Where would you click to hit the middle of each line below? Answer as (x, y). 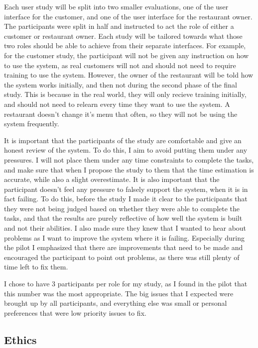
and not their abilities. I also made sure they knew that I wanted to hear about (125, 228)
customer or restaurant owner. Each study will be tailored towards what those (123, 36)
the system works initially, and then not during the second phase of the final (121, 84)
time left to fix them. (36, 267)
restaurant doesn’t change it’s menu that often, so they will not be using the (121, 114)
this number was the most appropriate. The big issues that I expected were (119, 293)
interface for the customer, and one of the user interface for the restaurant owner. (128, 16)
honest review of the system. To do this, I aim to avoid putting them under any (126, 150)
